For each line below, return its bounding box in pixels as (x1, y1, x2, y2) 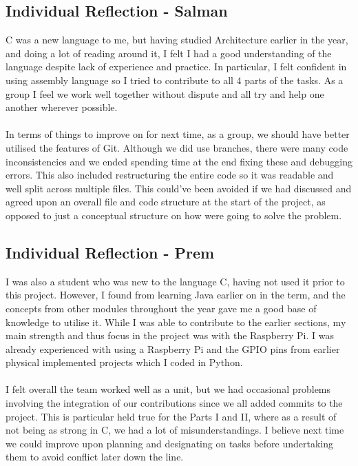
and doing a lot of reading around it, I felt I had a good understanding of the (6, 45, 332, 60)
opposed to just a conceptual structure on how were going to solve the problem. (6, 207, 342, 222)
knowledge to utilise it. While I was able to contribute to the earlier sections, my (6, 314, 346, 329)
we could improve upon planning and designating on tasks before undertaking (6, 436, 334, 450)
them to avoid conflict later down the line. (6, 449, 184, 464)
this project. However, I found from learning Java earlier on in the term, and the (6, 287, 346, 302)
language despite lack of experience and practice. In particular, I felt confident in (6, 59, 347, 74)
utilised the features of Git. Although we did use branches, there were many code (6, 140, 348, 154)
